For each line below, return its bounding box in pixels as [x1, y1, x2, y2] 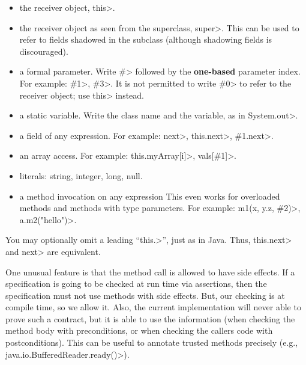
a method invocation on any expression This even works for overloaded [19, 189, 280, 202]
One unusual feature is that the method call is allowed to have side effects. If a [5, 265, 295, 278]
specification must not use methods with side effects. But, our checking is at [5, 289, 285, 301]
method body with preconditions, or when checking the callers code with [5, 324, 273, 337]
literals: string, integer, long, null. [19, 169, 143, 182]
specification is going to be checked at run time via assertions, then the [5, 277, 267, 290]
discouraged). [19, 44, 68, 57]
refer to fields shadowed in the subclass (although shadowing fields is [19, 33, 272, 46]
